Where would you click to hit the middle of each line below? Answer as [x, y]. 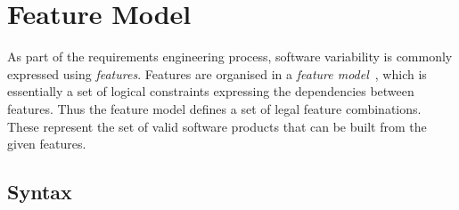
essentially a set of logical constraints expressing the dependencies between [211, 91]
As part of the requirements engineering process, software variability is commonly [230, 57]
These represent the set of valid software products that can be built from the [217, 126]
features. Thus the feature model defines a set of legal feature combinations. [214, 108]
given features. [47, 144]
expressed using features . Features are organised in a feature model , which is [217, 73]
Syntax [40, 192]
